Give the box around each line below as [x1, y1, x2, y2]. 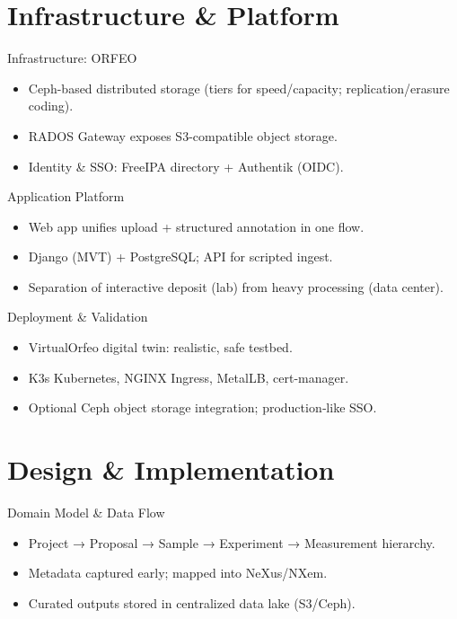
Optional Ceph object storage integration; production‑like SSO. [28, 398, 377, 417]
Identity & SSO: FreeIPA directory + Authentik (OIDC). [28, 156, 344, 175]
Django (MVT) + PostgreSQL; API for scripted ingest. [28, 247, 333, 266]
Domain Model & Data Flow [7, 502, 165, 521]
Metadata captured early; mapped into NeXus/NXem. [28, 563, 328, 582]
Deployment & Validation [7, 307, 148, 326]
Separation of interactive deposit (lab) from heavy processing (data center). [28, 277, 444, 296]
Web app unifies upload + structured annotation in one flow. [28, 217, 365, 235]
